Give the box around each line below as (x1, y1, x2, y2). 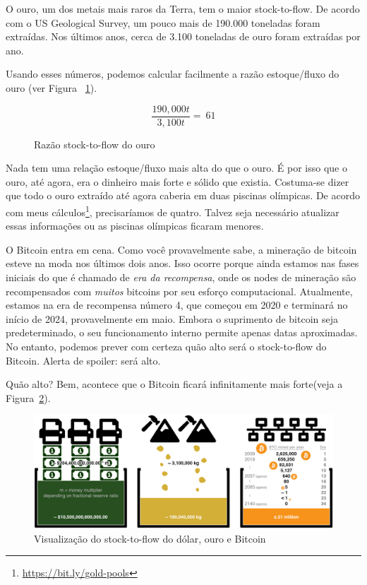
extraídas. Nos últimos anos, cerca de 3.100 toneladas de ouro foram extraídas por (6, 29, 361, 44)
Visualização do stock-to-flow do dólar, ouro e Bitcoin (34, 531, 266, 545)
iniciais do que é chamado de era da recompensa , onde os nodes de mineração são (6, 270, 356, 285)
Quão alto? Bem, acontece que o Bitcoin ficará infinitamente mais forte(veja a (6, 377, 343, 391)
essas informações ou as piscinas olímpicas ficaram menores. (6, 218, 264, 233)
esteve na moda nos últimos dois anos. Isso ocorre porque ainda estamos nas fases (6, 256, 359, 271)
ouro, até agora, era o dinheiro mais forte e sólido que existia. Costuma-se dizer (6, 174, 349, 189)
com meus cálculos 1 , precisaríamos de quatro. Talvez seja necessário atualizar (6, 203, 339, 219)
